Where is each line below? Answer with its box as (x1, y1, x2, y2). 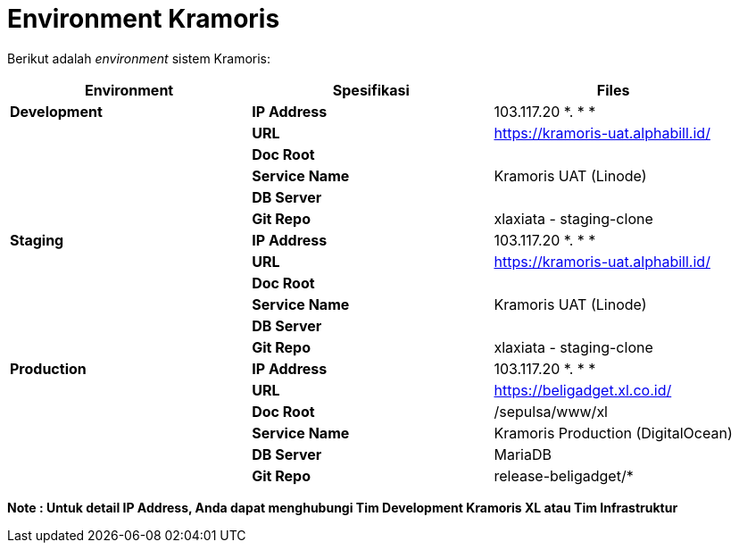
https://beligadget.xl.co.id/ (494, 380, 672, 399)
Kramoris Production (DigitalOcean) (494, 423, 733, 442)
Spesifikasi (332, 80, 410, 99)
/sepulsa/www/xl (494, 402, 608, 421)
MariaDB (494, 445, 552, 463)
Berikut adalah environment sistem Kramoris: (7, 50, 271, 66)
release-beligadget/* (494, 466, 634, 485)
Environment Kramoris (7, 4, 280, 34)
